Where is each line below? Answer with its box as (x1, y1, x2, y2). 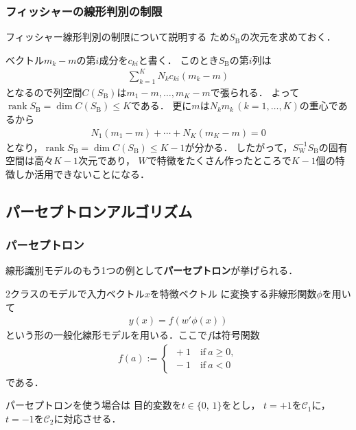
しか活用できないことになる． (14, 166, 150, 181)
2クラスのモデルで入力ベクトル (5, 286, 145, 300)
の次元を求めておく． (240, 30, 336, 44)
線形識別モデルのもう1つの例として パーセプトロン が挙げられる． (5, 263, 298, 278)
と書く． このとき (138, 52, 219, 67)
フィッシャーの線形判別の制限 (5, 2, 163, 19)
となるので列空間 (5, 84, 82, 99)
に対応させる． (54, 411, 121, 425)
